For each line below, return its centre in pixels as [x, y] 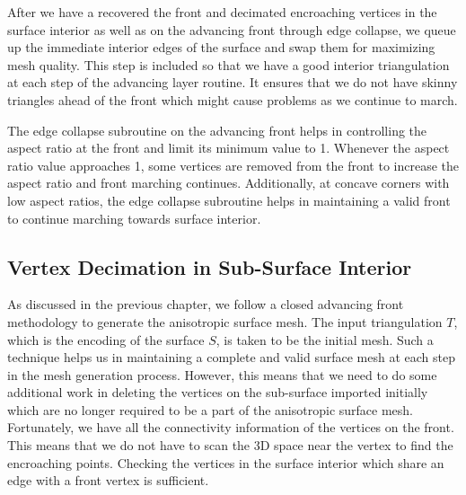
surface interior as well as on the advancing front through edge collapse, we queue [232, 29]
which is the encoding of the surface [106, 339]
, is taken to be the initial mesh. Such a [325, 339]
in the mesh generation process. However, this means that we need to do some [222, 374]
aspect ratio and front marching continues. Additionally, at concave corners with [229, 183]
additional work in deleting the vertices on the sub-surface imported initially [218, 392]
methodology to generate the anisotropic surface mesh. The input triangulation [225, 321]
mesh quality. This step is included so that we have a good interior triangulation [229, 64]
